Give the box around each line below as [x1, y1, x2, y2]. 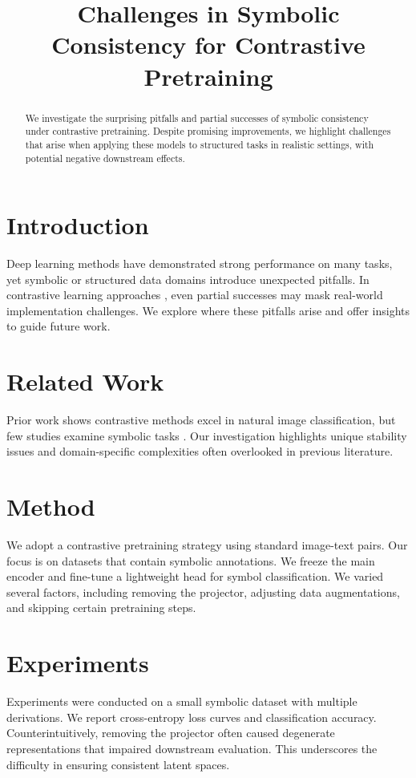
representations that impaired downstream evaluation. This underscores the [6, 740, 378, 756]
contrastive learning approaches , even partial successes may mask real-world [6, 286, 383, 303]
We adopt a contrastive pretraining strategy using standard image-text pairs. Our [6, 537, 408, 553]
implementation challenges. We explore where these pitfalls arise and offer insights [6, 302, 410, 318]
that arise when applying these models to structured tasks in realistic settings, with [25, 137, 374, 151]
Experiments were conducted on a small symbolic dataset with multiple [6, 693, 357, 710]
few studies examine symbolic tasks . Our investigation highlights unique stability [6, 427, 407, 444]
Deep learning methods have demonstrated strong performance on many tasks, [6, 255, 393, 272]
